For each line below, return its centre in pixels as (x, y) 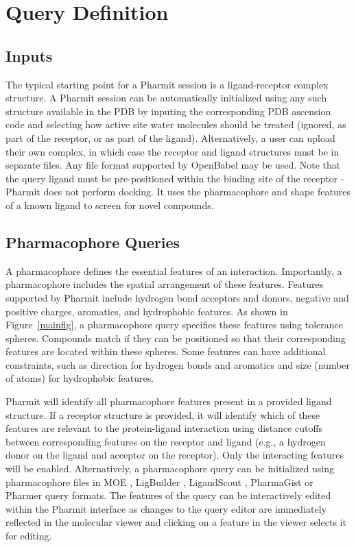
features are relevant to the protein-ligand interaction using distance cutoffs (164, 428)
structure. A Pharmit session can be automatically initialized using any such (166, 98)
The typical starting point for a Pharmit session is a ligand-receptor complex (167, 84)
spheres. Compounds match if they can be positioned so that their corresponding (176, 338)
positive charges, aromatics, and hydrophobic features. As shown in (147, 311)
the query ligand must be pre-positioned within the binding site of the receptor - (175, 178)
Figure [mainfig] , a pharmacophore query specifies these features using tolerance (174, 325)
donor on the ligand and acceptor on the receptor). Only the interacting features (175, 455)
